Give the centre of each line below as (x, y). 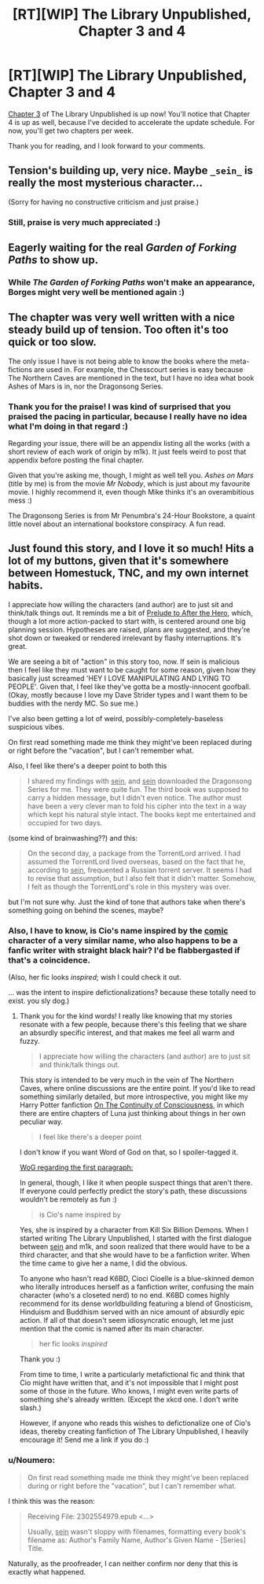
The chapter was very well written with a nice (122, 317)
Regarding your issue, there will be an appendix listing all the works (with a (129, 444)
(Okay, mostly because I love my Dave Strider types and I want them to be (128, 694)
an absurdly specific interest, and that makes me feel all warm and (127, 1033)
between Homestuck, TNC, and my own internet (128, 573)
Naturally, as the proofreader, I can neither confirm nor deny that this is (123, 1564)
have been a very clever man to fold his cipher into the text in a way (137, 806)
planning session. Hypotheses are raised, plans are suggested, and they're (129, 629)
